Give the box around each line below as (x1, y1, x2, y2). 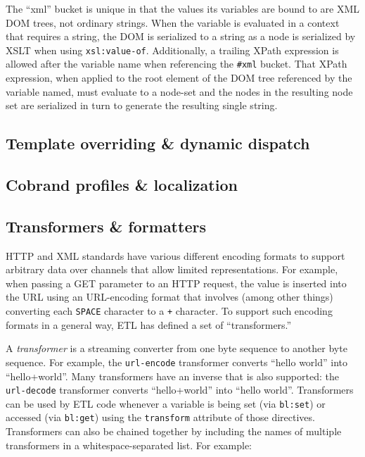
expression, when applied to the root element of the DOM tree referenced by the (6, 70, 352, 85)
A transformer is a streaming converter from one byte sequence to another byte (6, 341, 347, 356)
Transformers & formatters (6, 215, 206, 237)
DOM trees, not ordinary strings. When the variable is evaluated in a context (6, 15, 340, 30)
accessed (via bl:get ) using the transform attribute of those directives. (6, 410, 315, 425)
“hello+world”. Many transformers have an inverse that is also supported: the (6, 368, 339, 383)
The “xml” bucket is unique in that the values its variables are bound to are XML (6, 1, 360, 15)
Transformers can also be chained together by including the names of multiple (6, 424, 342, 439)
